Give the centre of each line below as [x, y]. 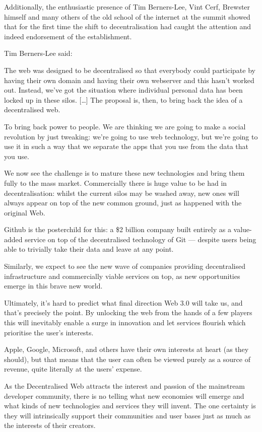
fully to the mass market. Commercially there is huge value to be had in [116, 183]
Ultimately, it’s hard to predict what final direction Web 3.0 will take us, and [123, 302]
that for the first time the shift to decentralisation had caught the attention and [127, 26]
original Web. [25, 212]
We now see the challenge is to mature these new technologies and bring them [124, 173]
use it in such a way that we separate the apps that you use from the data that [126, 146]
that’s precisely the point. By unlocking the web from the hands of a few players [128, 312]
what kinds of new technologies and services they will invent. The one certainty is [130, 406]
